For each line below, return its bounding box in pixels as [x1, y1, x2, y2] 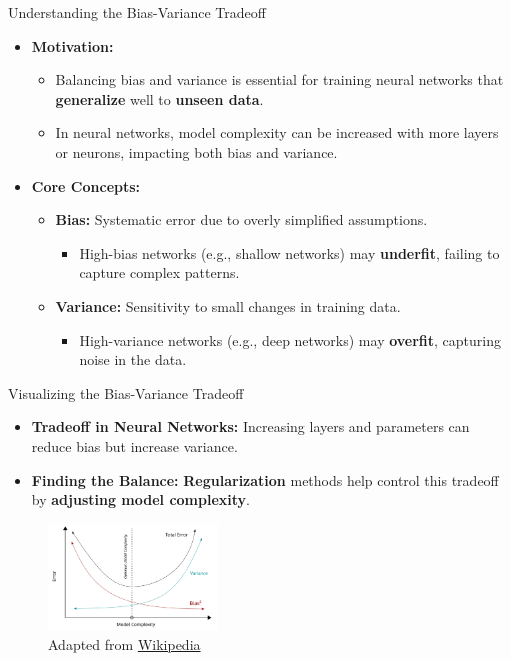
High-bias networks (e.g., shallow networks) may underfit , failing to [79, 242, 500, 263]
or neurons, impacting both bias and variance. [55, 141, 338, 162]
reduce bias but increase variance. [31, 435, 238, 456]
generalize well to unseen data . [55, 88, 264, 109]
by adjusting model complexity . [31, 489, 250, 510]
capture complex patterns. [79, 262, 240, 283]
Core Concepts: [31, 175, 141, 196]
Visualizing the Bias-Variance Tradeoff [8, 382, 244, 403]
